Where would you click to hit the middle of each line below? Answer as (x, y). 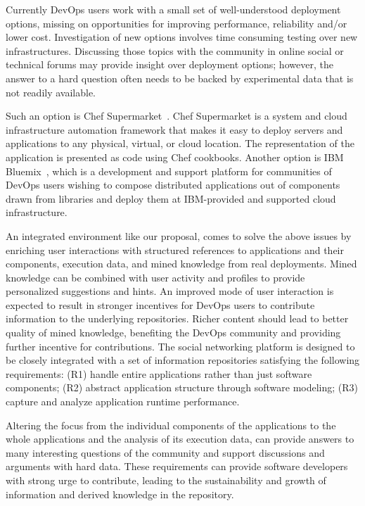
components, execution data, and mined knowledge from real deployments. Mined (181, 264)
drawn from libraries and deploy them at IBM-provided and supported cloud (171, 198)
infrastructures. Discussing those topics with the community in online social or (175, 50)
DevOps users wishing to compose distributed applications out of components (173, 185)
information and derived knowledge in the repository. (120, 494)
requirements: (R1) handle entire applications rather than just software (159, 373)
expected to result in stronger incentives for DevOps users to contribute (160, 304)
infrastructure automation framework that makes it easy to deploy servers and (174, 129)
